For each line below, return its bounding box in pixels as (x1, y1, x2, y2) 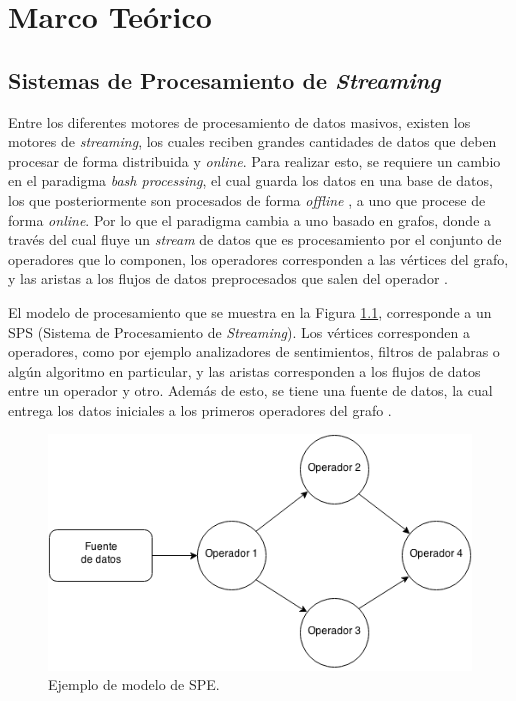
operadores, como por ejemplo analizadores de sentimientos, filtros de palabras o (8, 341, 500, 362)
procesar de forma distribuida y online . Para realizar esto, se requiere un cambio (8, 150, 501, 171)
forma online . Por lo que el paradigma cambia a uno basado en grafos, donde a (8, 209, 492, 230)
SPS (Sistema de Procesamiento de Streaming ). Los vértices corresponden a (8, 321, 470, 342)
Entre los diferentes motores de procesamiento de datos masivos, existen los (8, 111, 471, 132)
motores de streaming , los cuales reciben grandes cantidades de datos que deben (8, 131, 497, 152)
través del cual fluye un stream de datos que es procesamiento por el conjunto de (8, 229, 502, 250)
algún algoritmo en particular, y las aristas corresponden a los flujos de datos (8, 360, 481, 381)
